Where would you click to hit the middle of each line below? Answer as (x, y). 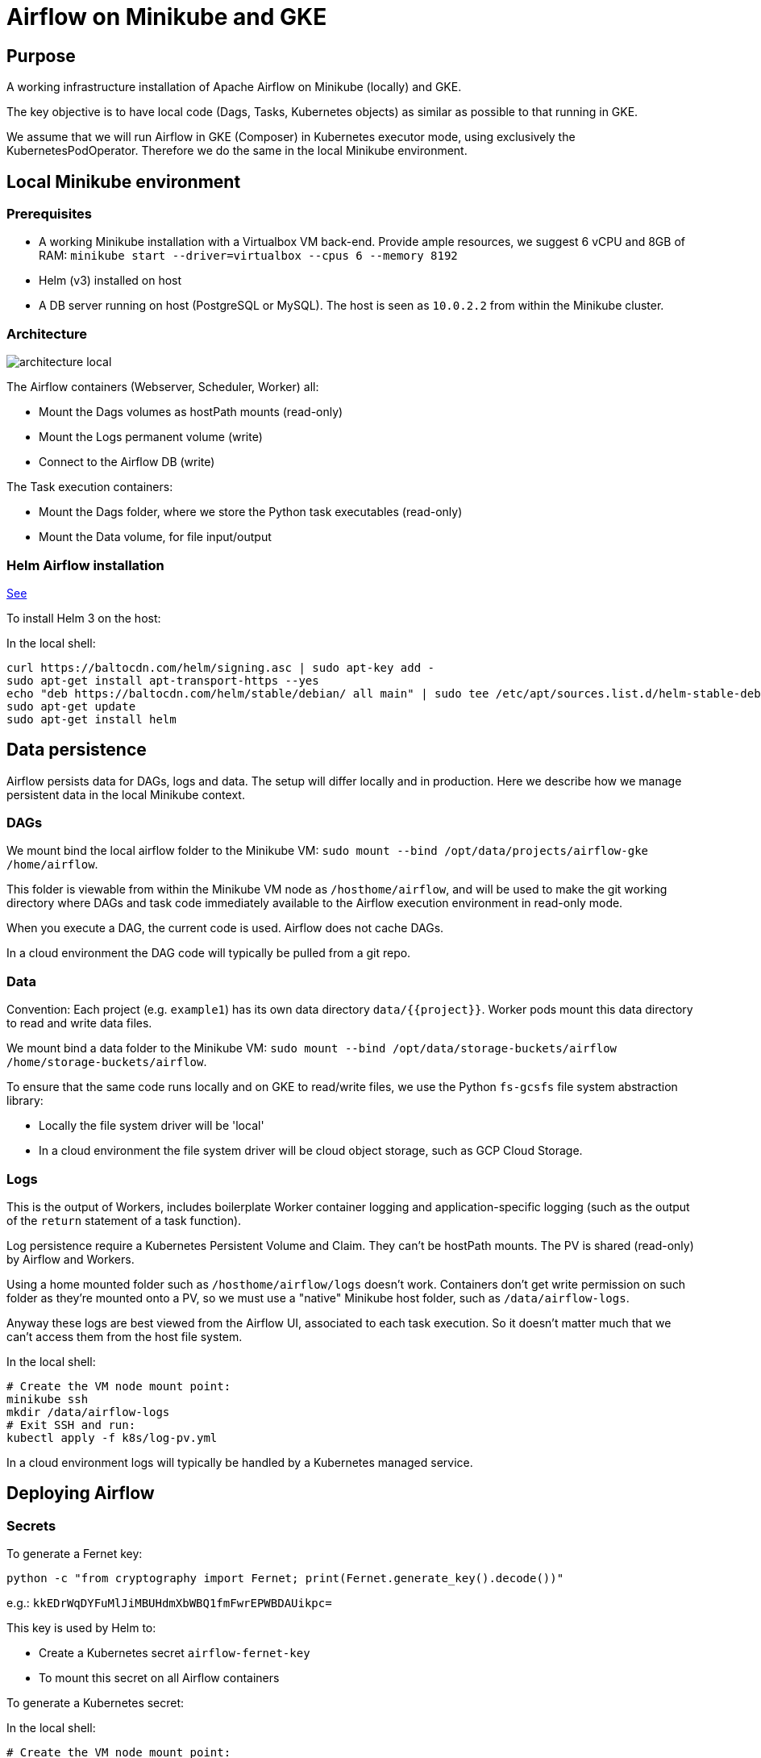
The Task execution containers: (90, 487)
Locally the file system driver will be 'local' (152, 1126)
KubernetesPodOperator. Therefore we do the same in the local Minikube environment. (237, 151)
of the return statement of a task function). (124, 1220)
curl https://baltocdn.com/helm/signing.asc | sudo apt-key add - (221, 667)
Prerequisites (49, 214)
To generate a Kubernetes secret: (96, 1703)
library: (25, 1101)
